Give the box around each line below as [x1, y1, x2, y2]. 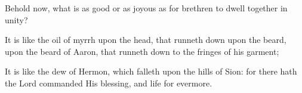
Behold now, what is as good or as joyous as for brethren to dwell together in [5, 2, 288, 14]
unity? [5, 13, 28, 26]
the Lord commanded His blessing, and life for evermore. [5, 76, 212, 89]
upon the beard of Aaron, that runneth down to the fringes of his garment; [5, 45, 279, 57]
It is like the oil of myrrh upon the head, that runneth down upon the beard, [5, 33, 286, 46]
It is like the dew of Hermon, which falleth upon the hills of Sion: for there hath [5, 65, 297, 77]
